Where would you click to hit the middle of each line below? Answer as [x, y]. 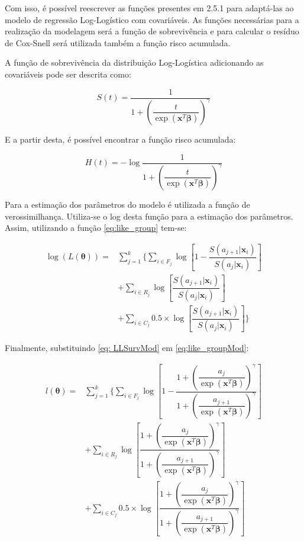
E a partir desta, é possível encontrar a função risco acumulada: [120, 139]
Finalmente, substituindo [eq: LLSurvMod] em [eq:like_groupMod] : [127, 348]
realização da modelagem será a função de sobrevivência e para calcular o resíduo [152, 31]
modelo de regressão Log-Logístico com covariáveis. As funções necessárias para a [152, 19]
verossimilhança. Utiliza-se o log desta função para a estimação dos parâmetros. [149, 216]
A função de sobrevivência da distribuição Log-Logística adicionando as [134, 62]
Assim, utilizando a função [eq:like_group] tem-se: [96, 228]
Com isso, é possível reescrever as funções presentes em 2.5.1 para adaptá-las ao [149, 8]
